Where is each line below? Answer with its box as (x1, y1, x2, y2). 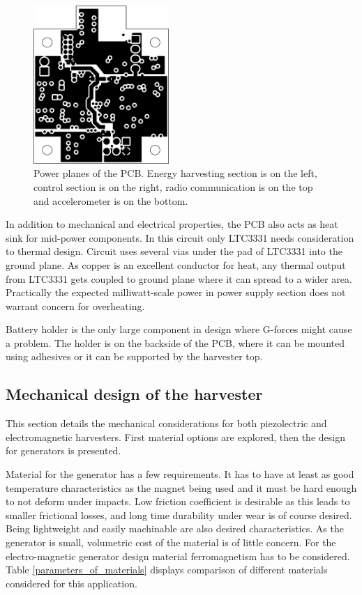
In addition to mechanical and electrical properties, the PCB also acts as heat (6, 217, 338, 231)
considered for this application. (6, 575, 137, 590)
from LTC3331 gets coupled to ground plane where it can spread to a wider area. (6, 271, 352, 286)
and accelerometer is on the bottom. (33, 193, 188, 208)
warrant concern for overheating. (6, 298, 145, 313)
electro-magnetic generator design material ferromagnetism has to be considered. (6, 548, 350, 563)
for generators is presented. (6, 443, 121, 458)
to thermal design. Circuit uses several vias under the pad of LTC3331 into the (6, 244, 342, 258)
